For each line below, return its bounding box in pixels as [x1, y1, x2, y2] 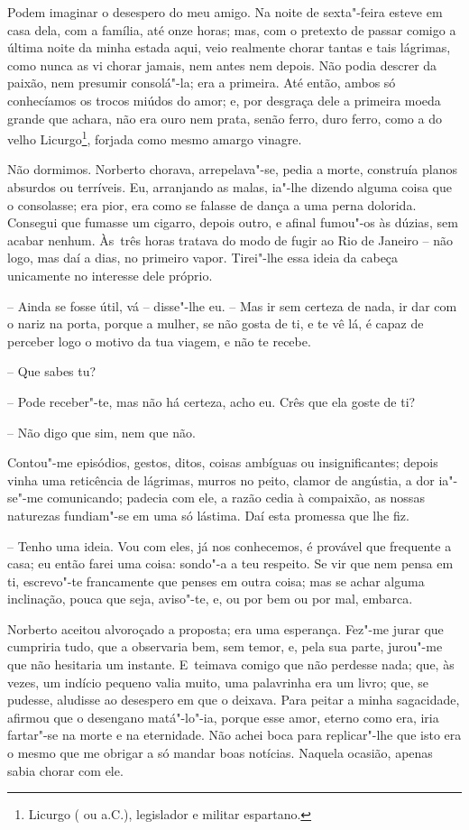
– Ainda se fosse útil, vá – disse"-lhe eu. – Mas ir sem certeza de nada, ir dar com [7, 296, 457, 315]
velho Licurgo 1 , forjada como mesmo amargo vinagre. [7, 127, 302, 148]
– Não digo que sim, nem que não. [7, 422, 196, 441]
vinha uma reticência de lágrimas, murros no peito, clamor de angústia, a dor [7, 470, 435, 489]
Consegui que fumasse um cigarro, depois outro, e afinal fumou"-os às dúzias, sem [7, 213, 458, 232]
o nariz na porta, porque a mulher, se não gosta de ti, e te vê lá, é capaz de [7, 314, 424, 333]
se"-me [7, 488, 43, 507]
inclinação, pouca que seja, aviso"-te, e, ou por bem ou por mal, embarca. [7, 589, 413, 608]
